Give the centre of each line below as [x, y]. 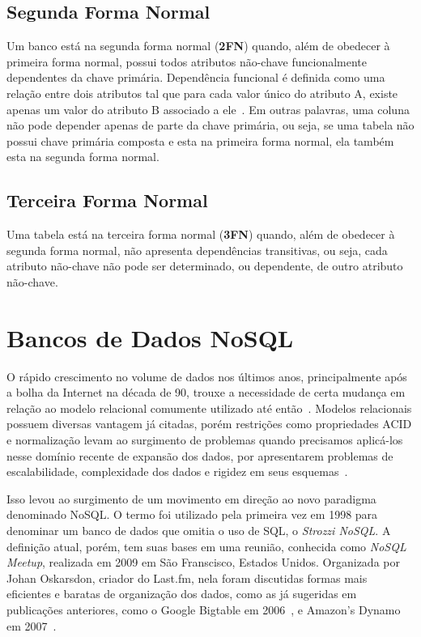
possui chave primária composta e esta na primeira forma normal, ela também [200, 140]
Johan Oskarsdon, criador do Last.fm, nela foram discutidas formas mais [187, 578]
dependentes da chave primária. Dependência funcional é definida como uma [196, 77]
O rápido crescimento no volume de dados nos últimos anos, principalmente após [207, 376]
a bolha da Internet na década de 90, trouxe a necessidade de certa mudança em [206, 392]
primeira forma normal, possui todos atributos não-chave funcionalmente [187, 61]
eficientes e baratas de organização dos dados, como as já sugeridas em [182, 594]
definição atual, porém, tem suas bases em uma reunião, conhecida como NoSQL [206, 546]
